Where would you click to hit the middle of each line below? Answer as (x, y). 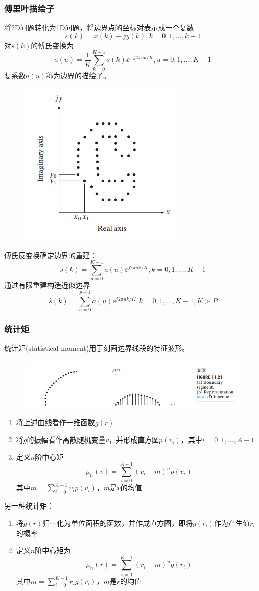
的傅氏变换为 (52, 45)
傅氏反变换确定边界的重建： (51, 255)
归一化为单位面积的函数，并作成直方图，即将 (118, 523)
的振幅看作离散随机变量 (66, 440)
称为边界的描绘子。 (78, 75)
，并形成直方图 (134, 440)
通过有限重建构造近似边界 (47, 285)
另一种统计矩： (29, 506)
